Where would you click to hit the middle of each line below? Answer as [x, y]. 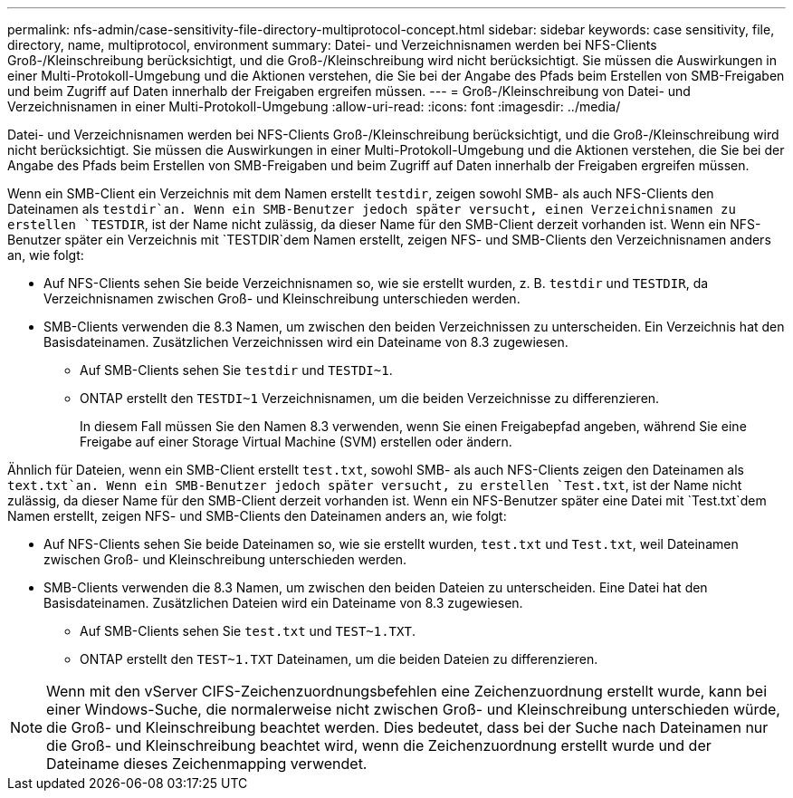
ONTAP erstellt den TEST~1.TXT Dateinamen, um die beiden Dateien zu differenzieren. [339, 659]
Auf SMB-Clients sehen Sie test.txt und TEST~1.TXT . [248, 631]
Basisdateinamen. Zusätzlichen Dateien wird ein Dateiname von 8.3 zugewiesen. [283, 603]
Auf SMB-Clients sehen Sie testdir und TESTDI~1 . [236, 370]
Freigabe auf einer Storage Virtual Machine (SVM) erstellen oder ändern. [296, 442]
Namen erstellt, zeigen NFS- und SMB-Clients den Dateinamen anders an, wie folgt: [257, 516]
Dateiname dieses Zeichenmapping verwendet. [207, 764]
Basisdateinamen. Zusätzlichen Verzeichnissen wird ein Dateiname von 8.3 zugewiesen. [306, 342]
